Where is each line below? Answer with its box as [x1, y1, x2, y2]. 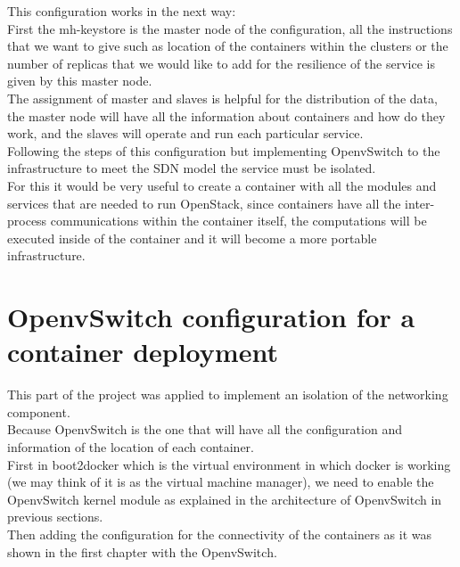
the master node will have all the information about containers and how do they [7, 106, 446, 125]
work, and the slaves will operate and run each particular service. [7, 124, 364, 143]
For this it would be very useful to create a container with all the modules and [7, 176, 437, 194]
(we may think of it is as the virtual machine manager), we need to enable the [7, 472, 434, 491]
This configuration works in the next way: [7, 2, 236, 20]
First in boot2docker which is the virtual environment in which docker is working [7, 455, 451, 473]
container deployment [7, 333, 278, 370]
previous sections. [7, 507, 103, 526]
